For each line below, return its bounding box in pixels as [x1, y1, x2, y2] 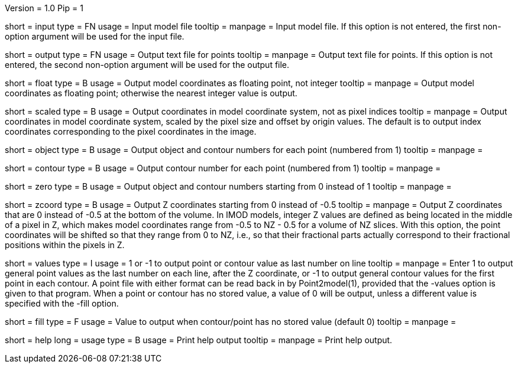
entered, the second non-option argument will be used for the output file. [5, 60, 290, 70]
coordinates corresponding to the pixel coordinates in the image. [5, 126, 257, 136]
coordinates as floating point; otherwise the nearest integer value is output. [5, 88, 297, 98]
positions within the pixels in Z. [5, 240, 125, 250]
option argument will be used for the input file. [5, 31, 184, 41]
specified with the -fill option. [5, 298, 119, 308]
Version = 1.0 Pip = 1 [5, 3, 83, 13]
